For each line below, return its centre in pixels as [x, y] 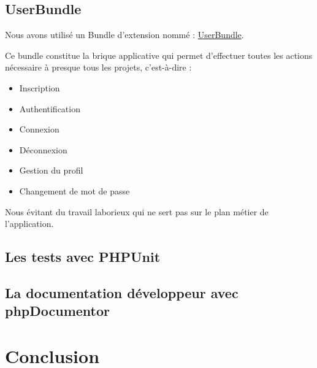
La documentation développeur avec [122, 292]
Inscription [40, 87]
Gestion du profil [51, 170]
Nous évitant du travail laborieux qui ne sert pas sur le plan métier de [137, 211]
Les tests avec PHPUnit [83, 257]
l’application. [29, 224]
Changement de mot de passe [74, 190]
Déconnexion [43, 149]
